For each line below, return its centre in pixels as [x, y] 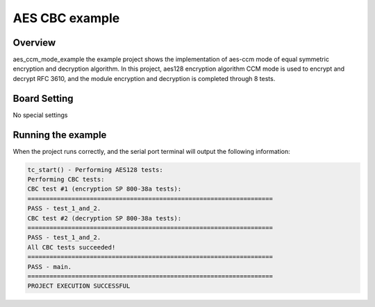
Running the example [60, 135]
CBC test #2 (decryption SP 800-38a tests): [105, 218]
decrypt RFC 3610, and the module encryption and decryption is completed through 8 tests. [144, 78]
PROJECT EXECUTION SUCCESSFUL [79, 286]
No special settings [40, 115]
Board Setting [43, 98]
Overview [34, 43]
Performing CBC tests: [66, 179]
